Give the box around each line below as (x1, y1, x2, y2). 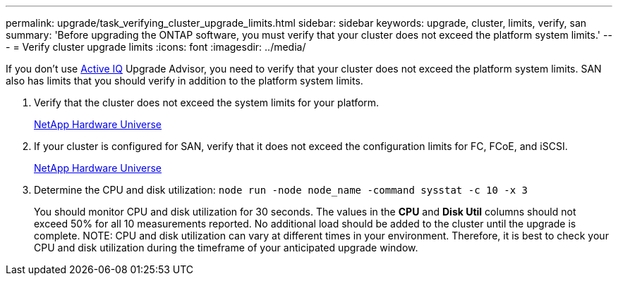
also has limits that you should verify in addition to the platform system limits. (6, 75, 363, 87)
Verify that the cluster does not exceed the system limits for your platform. (34, 96, 380, 108)
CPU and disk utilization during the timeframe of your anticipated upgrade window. (34, 242, 418, 254)
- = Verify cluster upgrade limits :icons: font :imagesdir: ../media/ (6, 41, 306, 53)
